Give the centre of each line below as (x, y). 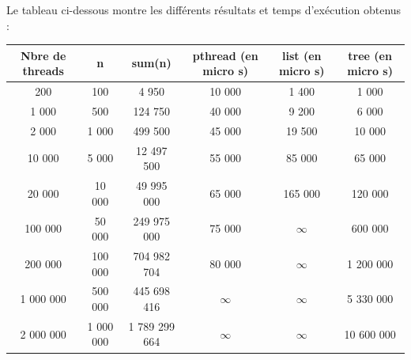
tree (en (370, 55)
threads (43, 71)
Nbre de (43, 55)
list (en (302, 55)
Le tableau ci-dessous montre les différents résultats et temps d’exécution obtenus (204, 9)
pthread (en (225, 55)
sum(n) (151, 63)
